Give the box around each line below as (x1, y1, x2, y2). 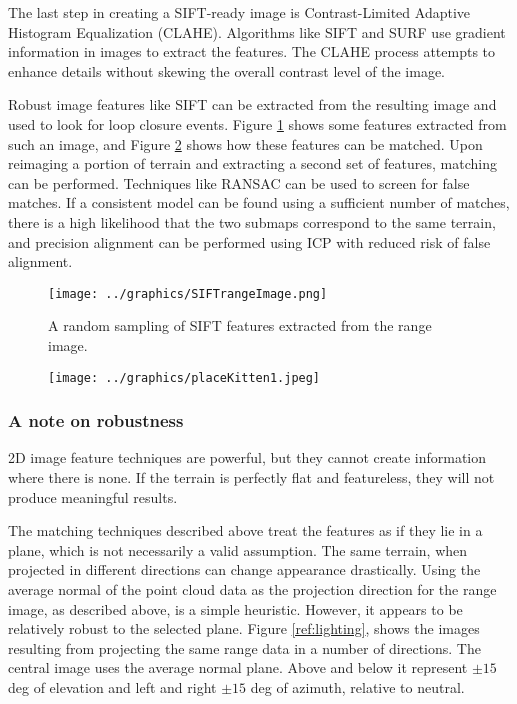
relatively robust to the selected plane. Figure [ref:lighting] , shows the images (8, 618, 480, 639)
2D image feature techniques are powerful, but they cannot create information (8, 447, 487, 468)
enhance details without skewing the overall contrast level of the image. (8, 60, 445, 81)
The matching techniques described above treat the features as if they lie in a (8, 520, 483, 541)
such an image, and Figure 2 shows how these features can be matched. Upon (8, 133, 483, 154)
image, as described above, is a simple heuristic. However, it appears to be (8, 598, 463, 619)
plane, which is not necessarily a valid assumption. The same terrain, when (8, 539, 468, 560)
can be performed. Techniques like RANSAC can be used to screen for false (8, 172, 470, 193)
